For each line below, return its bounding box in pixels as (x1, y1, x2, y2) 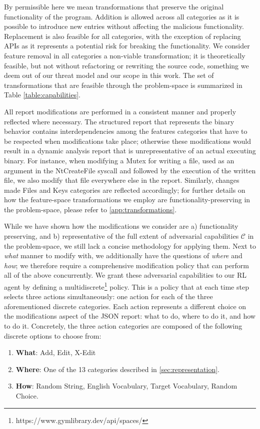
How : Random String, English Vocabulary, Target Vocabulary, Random (15, 381, 237, 391)
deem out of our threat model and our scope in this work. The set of (4, 70, 214, 80)
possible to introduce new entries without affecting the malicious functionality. (4, 21, 244, 31)
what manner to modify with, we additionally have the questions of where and (4, 250, 242, 261)
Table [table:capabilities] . (4, 89, 80, 100)
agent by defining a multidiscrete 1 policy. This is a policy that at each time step (4, 280, 249, 292)
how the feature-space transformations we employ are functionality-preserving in (4, 194, 250, 205)
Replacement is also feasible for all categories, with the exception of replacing (4, 30, 241, 41)
